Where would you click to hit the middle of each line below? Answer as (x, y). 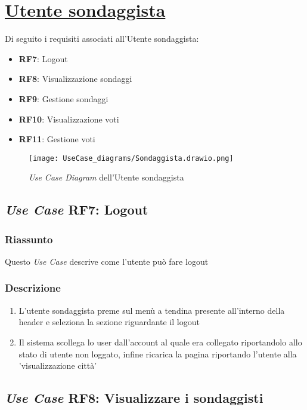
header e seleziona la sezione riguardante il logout (109, 322)
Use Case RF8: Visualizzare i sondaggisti (134, 398)
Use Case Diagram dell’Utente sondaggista (106, 177)
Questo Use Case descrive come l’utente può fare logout (107, 261)
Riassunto (29, 239)
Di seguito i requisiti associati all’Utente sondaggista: (102, 39)
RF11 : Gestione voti (57, 139)
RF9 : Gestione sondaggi (63, 98)
